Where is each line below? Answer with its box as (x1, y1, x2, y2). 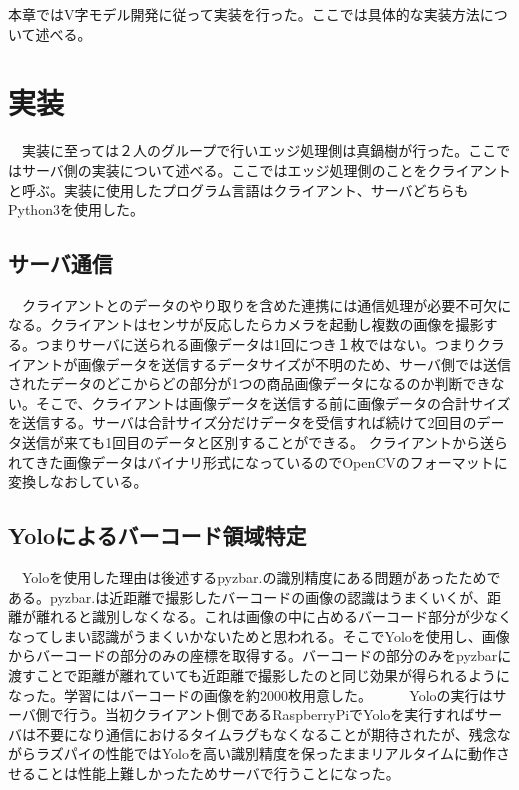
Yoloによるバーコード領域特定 (8, 520, 307, 551)
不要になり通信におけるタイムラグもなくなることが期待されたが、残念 (35, 723, 497, 744)
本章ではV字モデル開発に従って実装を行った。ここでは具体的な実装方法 (8, 4, 480, 24)
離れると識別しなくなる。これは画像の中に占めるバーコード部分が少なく (35, 606, 512, 627)
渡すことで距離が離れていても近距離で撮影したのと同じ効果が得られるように (8, 665, 511, 685)
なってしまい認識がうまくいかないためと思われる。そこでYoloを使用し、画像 (8, 625, 510, 646)
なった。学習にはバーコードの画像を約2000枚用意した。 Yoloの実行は (8, 684, 493, 705)
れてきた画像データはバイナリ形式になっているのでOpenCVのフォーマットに (8, 451, 508, 472)
